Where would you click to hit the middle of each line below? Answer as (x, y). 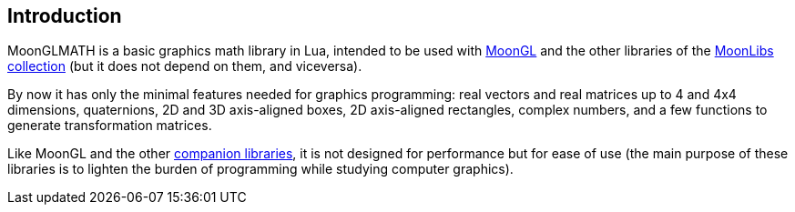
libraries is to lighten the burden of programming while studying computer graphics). (260, 169)
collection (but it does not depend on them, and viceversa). (185, 66)
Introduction (65, 16)
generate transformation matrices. (110, 126)
